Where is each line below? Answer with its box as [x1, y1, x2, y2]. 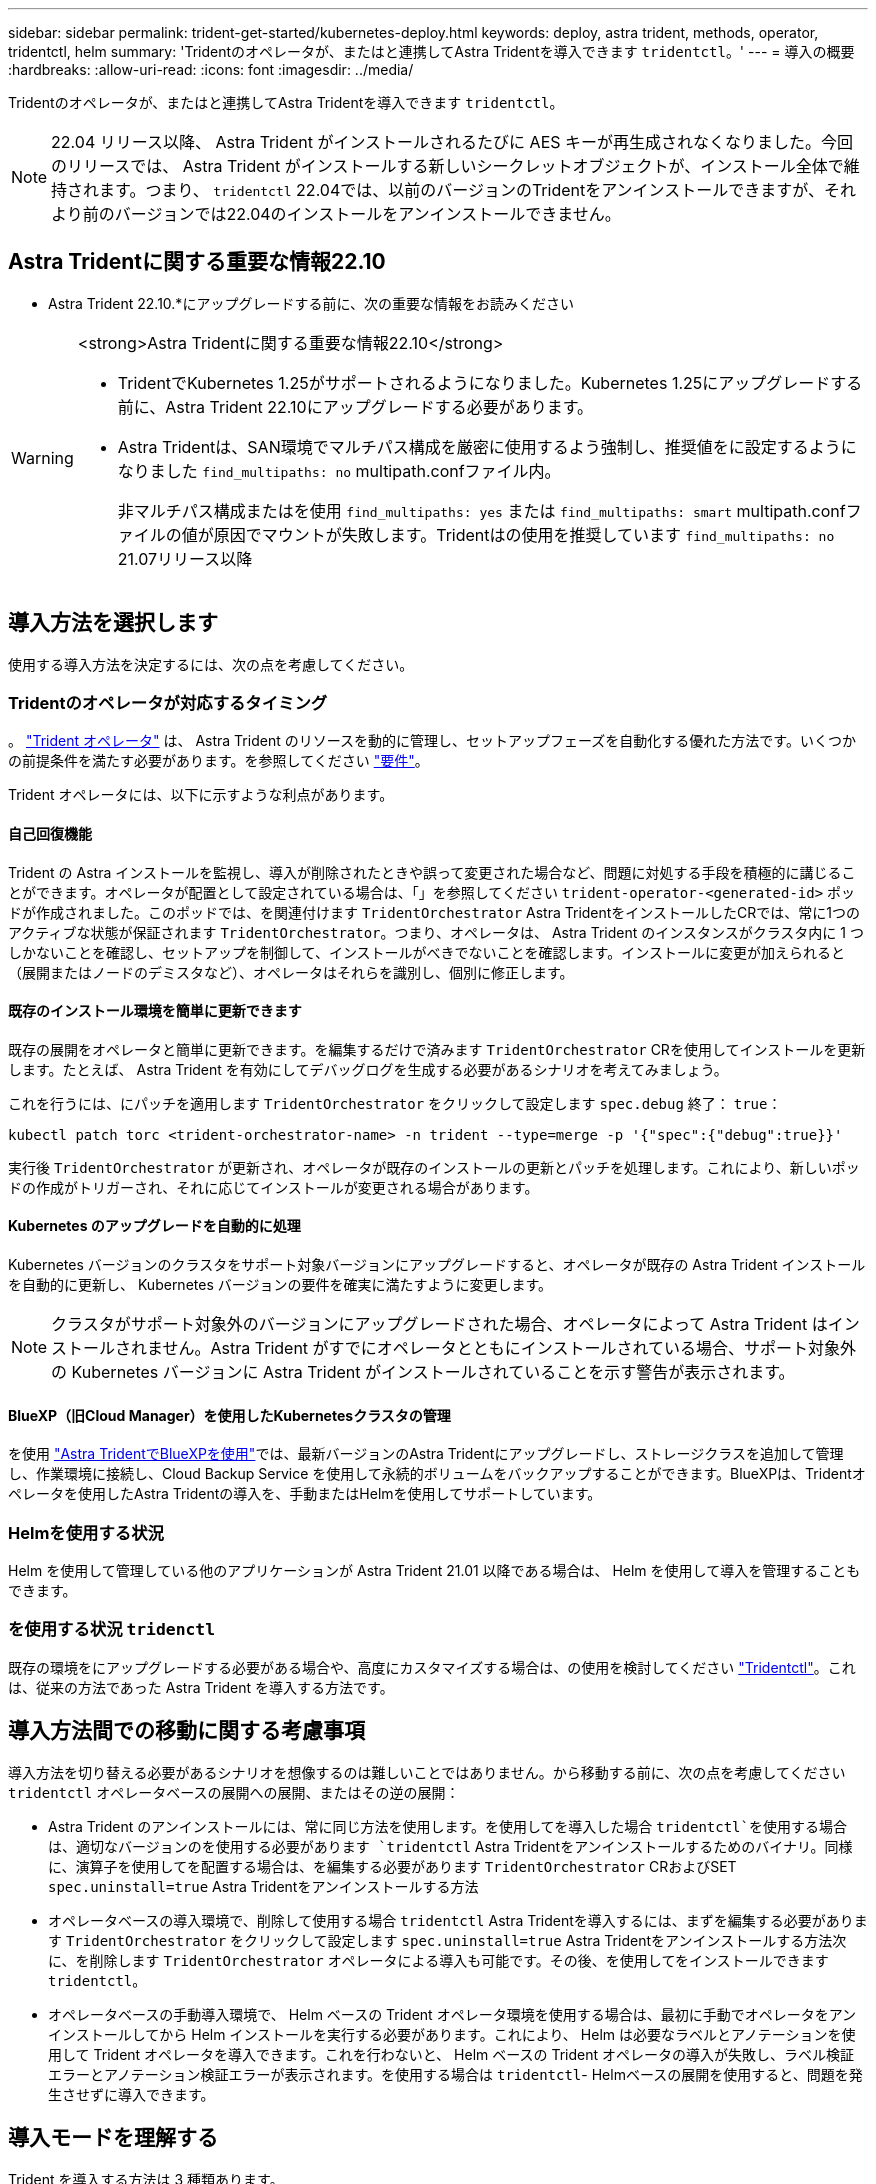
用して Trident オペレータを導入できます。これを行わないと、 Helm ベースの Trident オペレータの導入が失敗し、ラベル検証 [48, 2045, 855, 2063]
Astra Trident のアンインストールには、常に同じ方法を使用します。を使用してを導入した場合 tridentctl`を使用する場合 [48, 1817, 847, 1835]
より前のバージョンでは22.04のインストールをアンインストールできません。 [51, 204, 621, 224]
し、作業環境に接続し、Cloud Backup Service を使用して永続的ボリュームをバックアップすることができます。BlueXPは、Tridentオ [8, 1465, 866, 1483]
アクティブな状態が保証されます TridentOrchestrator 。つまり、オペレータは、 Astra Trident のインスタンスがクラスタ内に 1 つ [8, 923, 864, 941]
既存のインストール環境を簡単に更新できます [8, 1002, 302, 1020]
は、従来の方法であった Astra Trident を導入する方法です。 [8, 1678, 394, 1696]
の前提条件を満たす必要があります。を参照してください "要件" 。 [8, 752, 429, 770]
